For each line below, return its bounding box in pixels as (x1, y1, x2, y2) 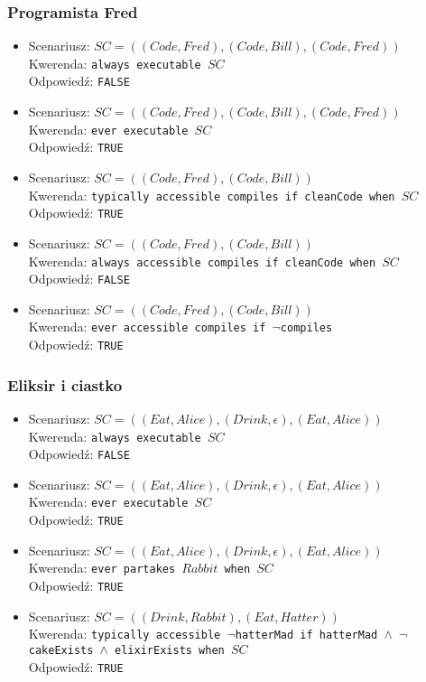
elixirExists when (115, 643, 225, 657)
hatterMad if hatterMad (235, 629, 378, 642)
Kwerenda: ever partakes (28, 558, 176, 577)
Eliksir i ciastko (7, 373, 123, 396)
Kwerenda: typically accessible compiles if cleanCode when (28, 185, 395, 204)
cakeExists (28, 643, 94, 657)
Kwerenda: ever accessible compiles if (28, 317, 266, 336)
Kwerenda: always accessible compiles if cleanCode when (28, 251, 376, 270)
